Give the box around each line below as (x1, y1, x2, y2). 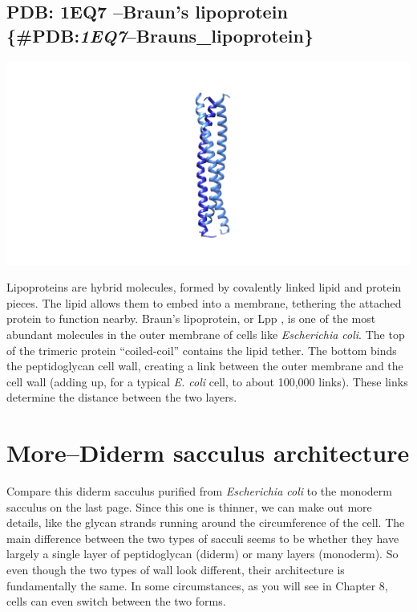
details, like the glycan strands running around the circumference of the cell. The (6, 514, 405, 531)
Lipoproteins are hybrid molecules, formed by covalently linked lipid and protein (6, 279, 402, 296)
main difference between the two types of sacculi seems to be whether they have (6, 529, 399, 546)
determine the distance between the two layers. (6, 389, 237, 406)
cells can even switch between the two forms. (6, 593, 226, 610)
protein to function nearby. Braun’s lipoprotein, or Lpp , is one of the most (6, 310, 376, 327)
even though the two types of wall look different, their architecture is (6, 561, 345, 578)
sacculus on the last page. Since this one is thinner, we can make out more (6, 498, 372, 515)
